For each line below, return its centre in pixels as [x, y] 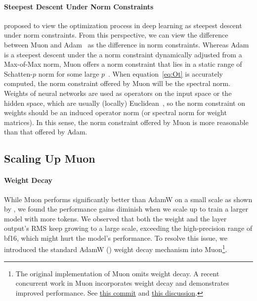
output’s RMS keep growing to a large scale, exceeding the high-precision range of [128, 228]
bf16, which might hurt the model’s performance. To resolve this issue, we [116, 237]
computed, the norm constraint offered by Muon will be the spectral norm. [117, 83]
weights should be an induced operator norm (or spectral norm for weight [115, 112]
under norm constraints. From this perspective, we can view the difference [116, 35]
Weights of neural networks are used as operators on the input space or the [118, 93]
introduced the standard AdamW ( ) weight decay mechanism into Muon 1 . [116, 249]
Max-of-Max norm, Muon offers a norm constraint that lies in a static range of [123, 64]
